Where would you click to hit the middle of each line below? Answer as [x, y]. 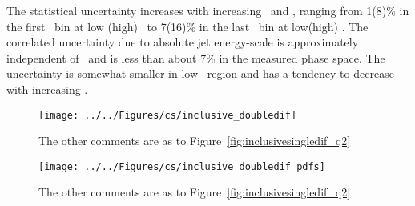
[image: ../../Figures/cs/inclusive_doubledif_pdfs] [182, 166]
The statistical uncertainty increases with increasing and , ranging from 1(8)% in [208, 10]
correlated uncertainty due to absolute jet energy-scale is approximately [183, 42]
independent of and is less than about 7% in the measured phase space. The [196, 57]
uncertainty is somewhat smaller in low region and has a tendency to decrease [200, 73]
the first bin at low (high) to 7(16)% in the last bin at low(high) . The [187, 26]
